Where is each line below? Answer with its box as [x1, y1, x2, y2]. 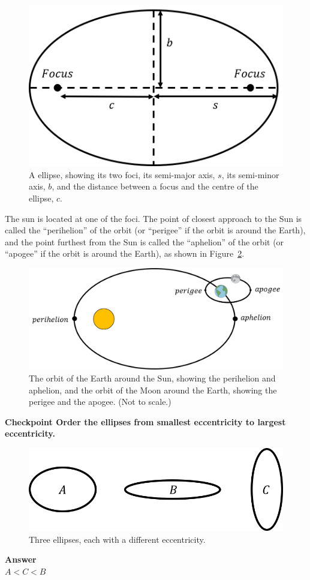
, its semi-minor [221, 168, 279, 181]
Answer [5, 553, 37, 566]
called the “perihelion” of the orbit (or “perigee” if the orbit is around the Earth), [5, 224, 306, 236]
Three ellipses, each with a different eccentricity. [29, 533, 206, 545]
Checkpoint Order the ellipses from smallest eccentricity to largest [5, 415, 286, 428]
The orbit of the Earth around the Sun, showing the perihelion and [29, 371, 276, 384]
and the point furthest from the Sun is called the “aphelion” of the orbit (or [5, 235, 284, 248]
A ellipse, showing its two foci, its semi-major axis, [29, 168, 215, 181]
